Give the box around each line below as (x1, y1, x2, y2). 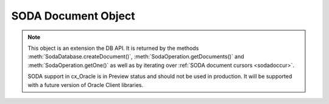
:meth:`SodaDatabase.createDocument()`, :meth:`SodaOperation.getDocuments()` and (27, 53, 244, 60)
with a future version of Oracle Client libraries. (27, 81, 143, 88)
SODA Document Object (11, 9, 135, 23)
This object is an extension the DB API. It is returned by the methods (27, 44, 199, 52)
